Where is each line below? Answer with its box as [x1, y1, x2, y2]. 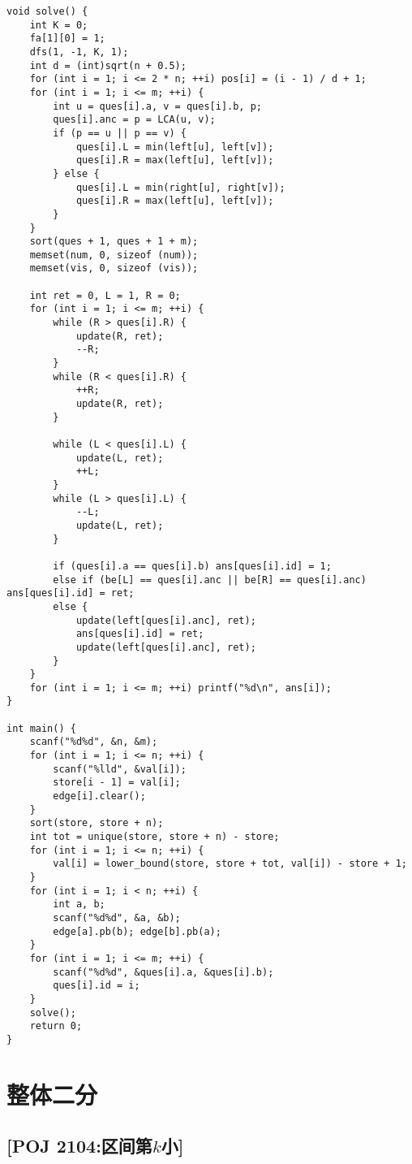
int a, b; [53, 898, 105, 911]
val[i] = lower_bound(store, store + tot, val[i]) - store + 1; [53, 858, 407, 870]
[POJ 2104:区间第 [6, 1133, 152, 1158]
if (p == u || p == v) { [53, 127, 187, 139]
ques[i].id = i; [53, 980, 140, 992]
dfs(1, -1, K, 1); [29, 45, 129, 58]
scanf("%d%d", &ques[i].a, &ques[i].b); [53, 966, 274, 978]
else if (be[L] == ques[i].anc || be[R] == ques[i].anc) [53, 573, 367, 586]
